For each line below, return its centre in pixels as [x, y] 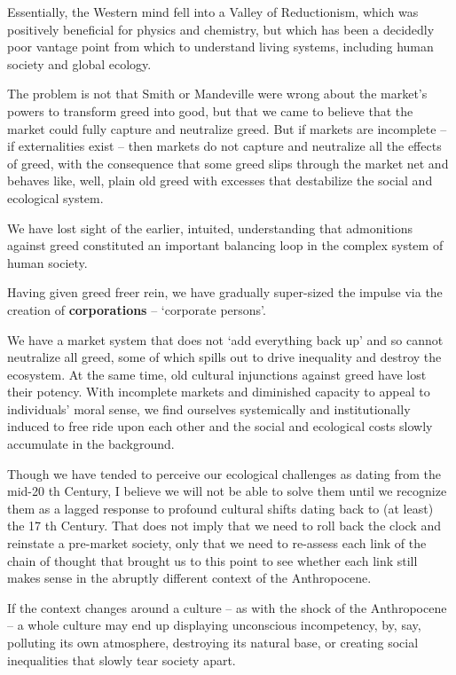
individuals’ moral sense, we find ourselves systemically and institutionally [209, 408]
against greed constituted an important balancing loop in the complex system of [225, 245]
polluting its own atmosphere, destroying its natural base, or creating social [213, 642]
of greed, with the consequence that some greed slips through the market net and [228, 163]
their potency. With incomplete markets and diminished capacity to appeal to [219, 392]
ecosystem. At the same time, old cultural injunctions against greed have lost [217, 374]
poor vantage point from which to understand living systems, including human [220, 47]
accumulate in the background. [91, 444]
